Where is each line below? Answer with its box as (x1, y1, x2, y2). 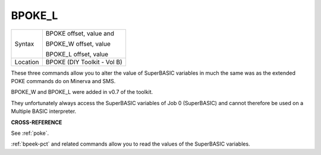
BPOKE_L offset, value (45, 50, 109, 58)
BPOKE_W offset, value (45, 39, 111, 48)
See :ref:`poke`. (11, 129, 49, 137)
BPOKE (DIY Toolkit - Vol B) (45, 58, 122, 66)
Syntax (14, 39, 34, 48)
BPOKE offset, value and (45, 29, 114, 37)
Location (14, 58, 39, 66)
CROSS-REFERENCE (11, 119, 62, 126)
